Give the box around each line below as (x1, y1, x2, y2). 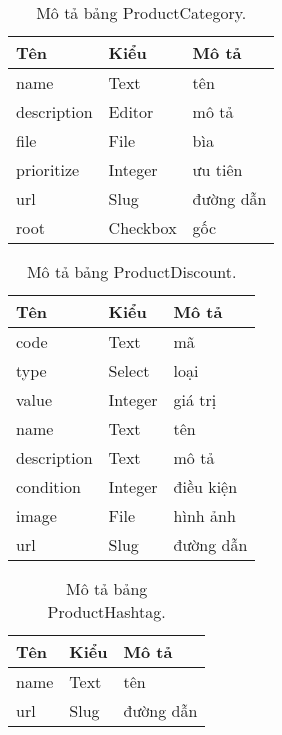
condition (16, 475, 81, 498)
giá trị (173, 388, 217, 411)
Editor (108, 100, 154, 123)
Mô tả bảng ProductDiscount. (26, 260, 237, 283)
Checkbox (108, 216, 177, 239)
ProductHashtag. (47, 600, 166, 623)
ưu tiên (192, 158, 243, 181)
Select (108, 359, 150, 382)
